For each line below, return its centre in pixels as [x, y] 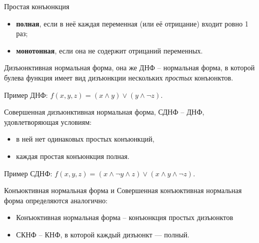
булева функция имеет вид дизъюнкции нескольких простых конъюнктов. [119, 77]
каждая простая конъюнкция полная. [73, 156]
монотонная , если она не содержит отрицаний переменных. [109, 50]
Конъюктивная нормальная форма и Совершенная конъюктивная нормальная [123, 190]
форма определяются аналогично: [56, 200]
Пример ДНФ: [26, 94]
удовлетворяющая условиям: [48, 121]
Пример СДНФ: [28, 173]
